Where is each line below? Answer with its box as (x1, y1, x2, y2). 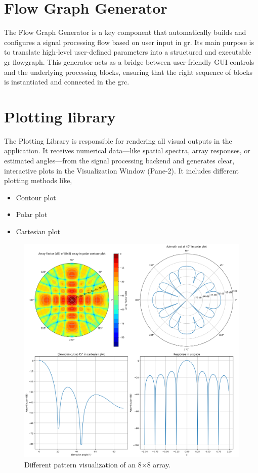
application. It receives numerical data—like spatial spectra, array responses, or (4, 145, 250, 156)
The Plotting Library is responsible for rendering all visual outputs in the (4, 135, 232, 146)
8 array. (147, 459, 171, 469)
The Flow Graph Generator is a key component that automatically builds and (4, 27, 246, 37)
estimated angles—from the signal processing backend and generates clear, (4, 155, 235, 165)
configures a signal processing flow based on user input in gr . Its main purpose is (4, 36, 254, 47)
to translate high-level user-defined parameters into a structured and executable (4, 47, 251, 57)
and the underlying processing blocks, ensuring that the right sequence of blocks (4, 66, 253, 77)
